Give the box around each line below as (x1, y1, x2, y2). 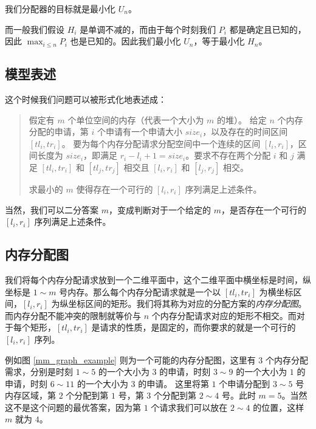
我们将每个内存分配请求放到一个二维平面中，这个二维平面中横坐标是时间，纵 (5, 273, 311, 286)
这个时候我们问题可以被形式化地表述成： (5, 92, 167, 105)
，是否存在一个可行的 (221, 203, 306, 216)
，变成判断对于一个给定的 (108, 203, 211, 216)
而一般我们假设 (5, 22, 64, 35)
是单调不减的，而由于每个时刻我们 (80, 22, 216, 35)
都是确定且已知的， (229, 22, 306, 35)
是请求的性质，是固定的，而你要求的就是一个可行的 (91, 321, 296, 334)
